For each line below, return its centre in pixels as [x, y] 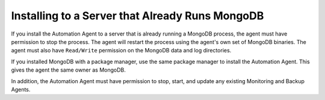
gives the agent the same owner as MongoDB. [69, 70]
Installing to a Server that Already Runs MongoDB [138, 16]
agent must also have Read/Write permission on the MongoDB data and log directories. [121, 51]
